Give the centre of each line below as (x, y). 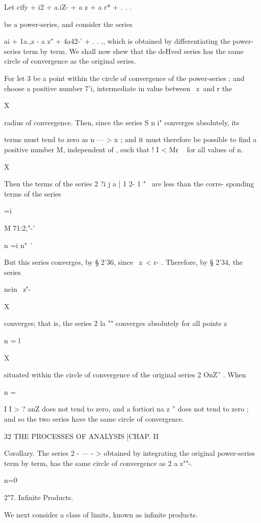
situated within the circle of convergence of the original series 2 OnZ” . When (125, 375)
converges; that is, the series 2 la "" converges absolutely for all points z (116, 323)
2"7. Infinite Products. (39, 497)
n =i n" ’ (18, 245)
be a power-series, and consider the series (68, 24)
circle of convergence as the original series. (70, 61)
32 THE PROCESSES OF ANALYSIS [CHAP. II (81, 436)
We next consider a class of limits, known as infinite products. (101, 514)
